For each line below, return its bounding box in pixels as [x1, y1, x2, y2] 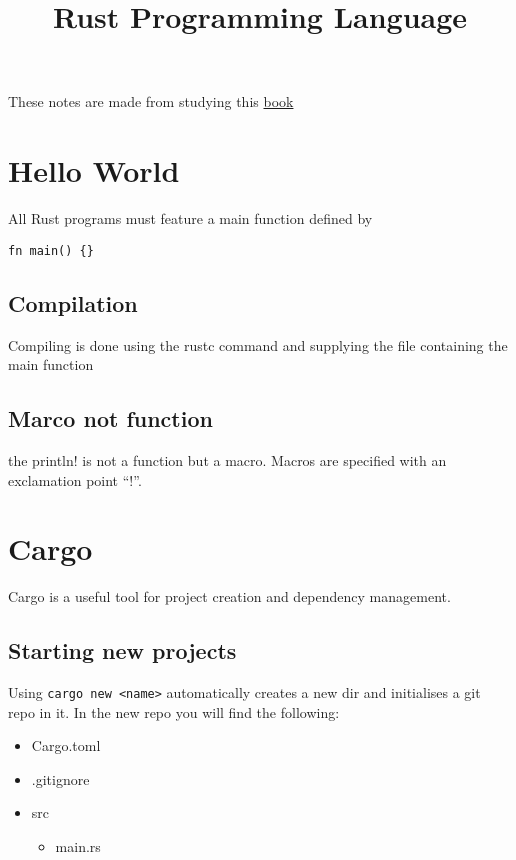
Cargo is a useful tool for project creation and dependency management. [8, 586, 451, 607]
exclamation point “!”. [8, 469, 142, 490]
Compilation [8, 287, 138, 318]
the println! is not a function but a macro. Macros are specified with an [8, 449, 447, 470]
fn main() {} [8, 243, 94, 258]
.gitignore [31, 768, 90, 789]
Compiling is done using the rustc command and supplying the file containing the [8, 334, 508, 355]
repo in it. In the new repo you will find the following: [8, 701, 340, 722]
